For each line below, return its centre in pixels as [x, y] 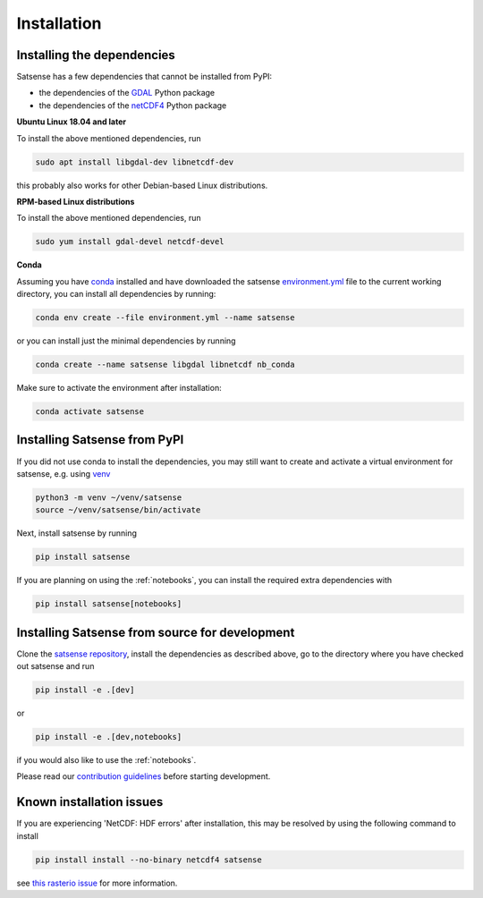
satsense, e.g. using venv [64, 473]
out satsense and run [55, 666]
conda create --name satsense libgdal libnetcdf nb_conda [165, 365]
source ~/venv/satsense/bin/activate [118, 510]
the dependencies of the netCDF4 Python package [133, 105]
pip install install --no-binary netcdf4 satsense [149, 860]
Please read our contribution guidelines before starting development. [144, 776]
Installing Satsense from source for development [156, 632]
